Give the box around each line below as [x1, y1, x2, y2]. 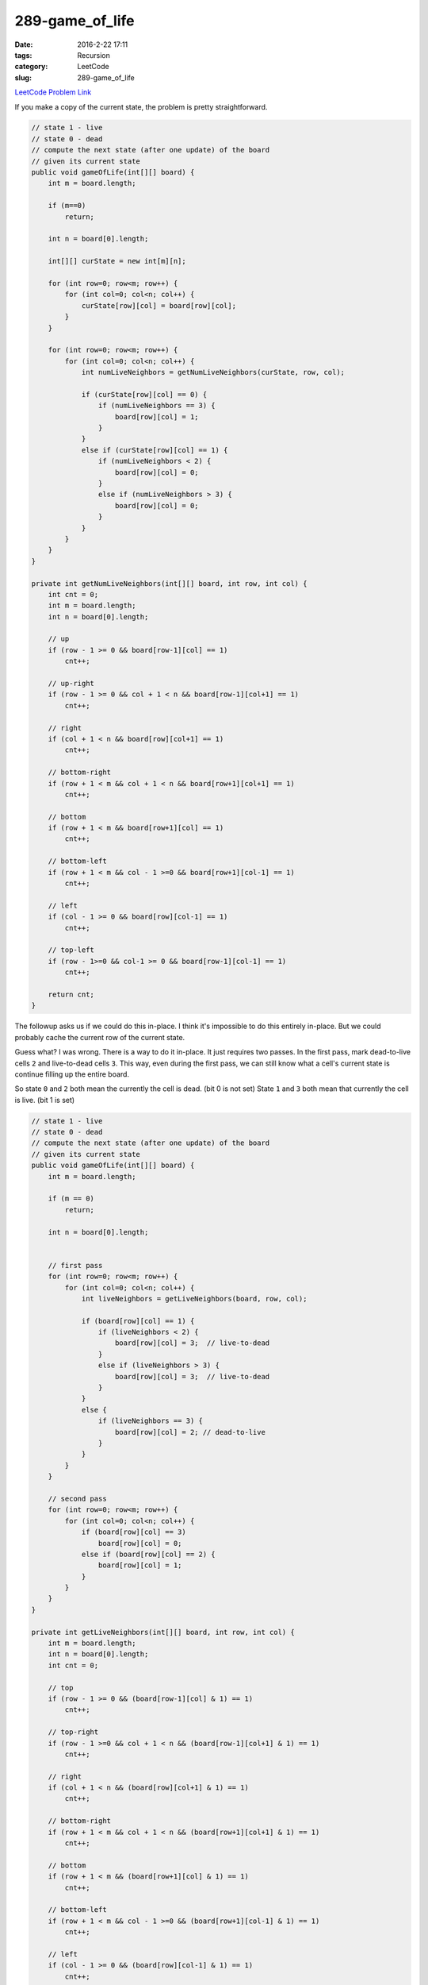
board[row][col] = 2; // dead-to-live [115, 1428, 266, 1436]
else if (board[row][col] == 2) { [81, 1549, 216, 1559]
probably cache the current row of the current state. [14, 1032, 185, 1042]
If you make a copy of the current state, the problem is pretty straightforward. [14, 102, 268, 111]
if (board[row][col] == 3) [81, 1528, 186, 1536]
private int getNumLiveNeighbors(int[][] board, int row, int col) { [31, 579, 308, 588]
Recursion [77, 50, 110, 60]
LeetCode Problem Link [14, 87, 92, 97]
